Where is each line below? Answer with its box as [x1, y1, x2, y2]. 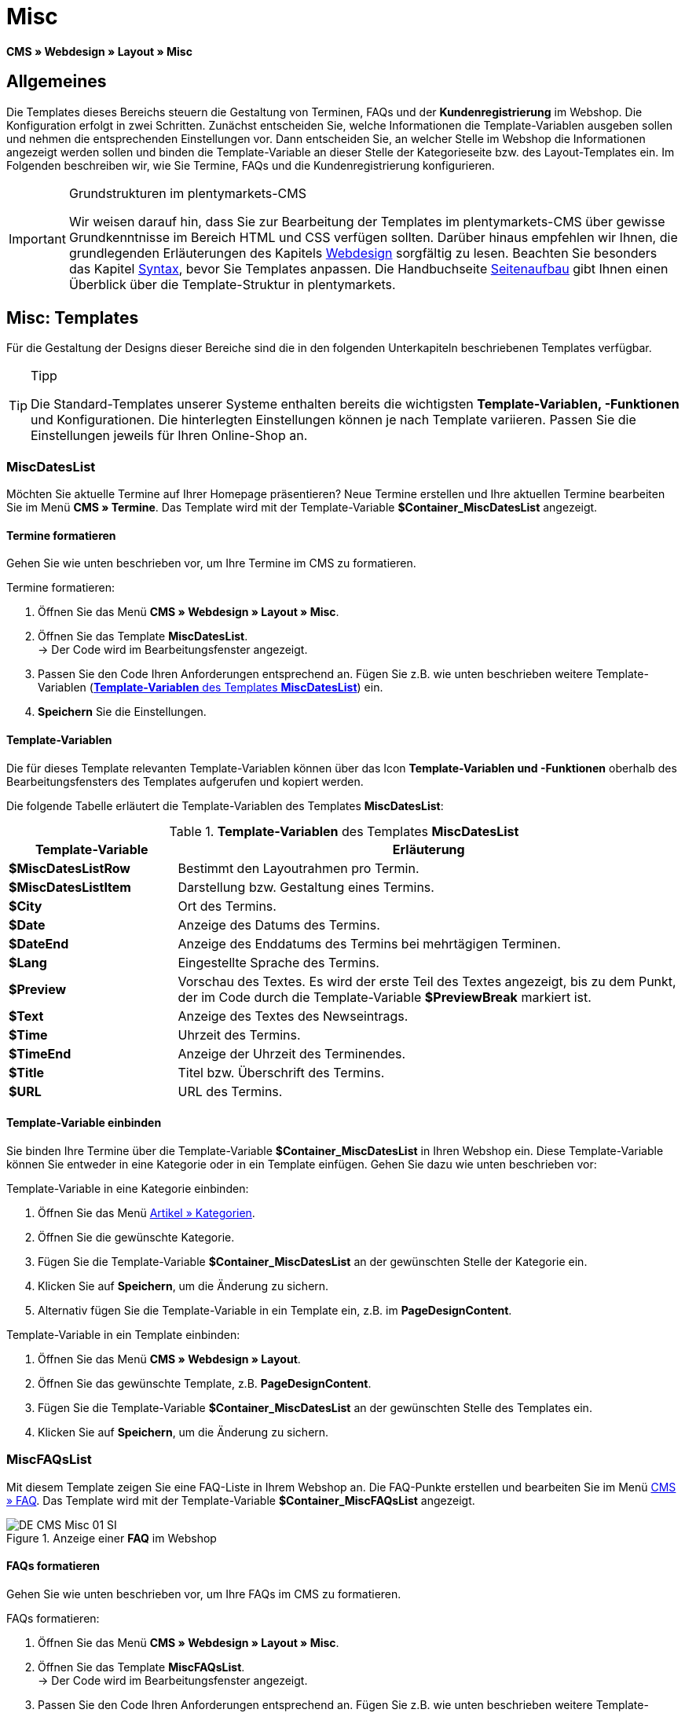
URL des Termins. [178, 1083, 283, 1099]
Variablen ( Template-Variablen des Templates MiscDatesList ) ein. [38, 680, 383, 695]
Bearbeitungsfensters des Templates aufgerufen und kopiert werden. [6, 774, 364, 788]
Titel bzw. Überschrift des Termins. [178, 1064, 385, 1080]
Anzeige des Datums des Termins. [178, 916, 380, 933]
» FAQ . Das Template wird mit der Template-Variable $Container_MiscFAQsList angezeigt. [6, 1493, 475, 1507]
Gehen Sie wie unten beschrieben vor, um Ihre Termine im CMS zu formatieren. [6, 556, 416, 570]
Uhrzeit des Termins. [178, 1026, 301, 1043]
